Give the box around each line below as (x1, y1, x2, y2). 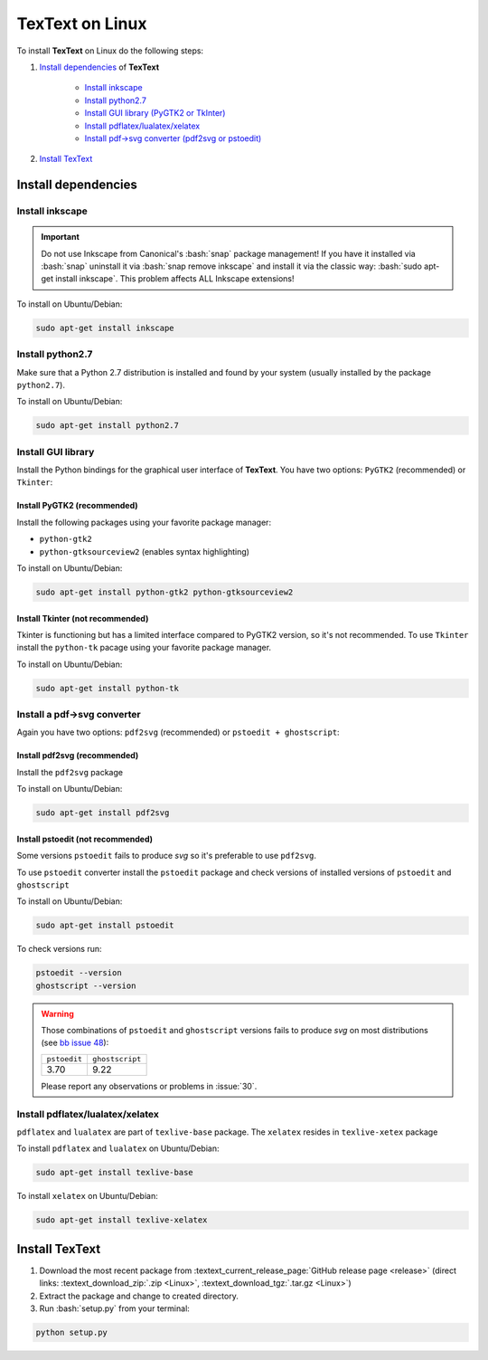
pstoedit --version (35, 968, 122, 978)
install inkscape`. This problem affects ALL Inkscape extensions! (55, 273, 295, 284)
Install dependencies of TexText (39, 62, 160, 72)
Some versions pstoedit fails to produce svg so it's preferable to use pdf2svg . (16, 851, 316, 861)
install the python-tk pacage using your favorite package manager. (16, 642, 271, 653)
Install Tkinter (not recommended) (16, 613, 149, 623)
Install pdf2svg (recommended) (16, 750, 139, 761)
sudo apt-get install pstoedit (35, 920, 175, 931)
